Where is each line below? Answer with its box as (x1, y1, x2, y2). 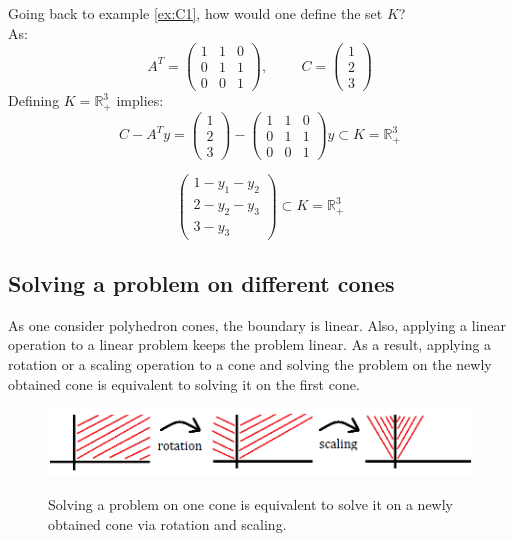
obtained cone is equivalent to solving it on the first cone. (8, 373, 360, 394)
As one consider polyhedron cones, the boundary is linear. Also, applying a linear (8, 314, 507, 335)
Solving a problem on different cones (8, 267, 395, 298)
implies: (116, 90, 164, 111)
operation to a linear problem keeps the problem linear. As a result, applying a (8, 334, 492, 355)
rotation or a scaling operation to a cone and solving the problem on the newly (8, 353, 492, 374)
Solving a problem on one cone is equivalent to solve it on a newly (48, 494, 454, 515)
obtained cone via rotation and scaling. (48, 513, 287, 534)
